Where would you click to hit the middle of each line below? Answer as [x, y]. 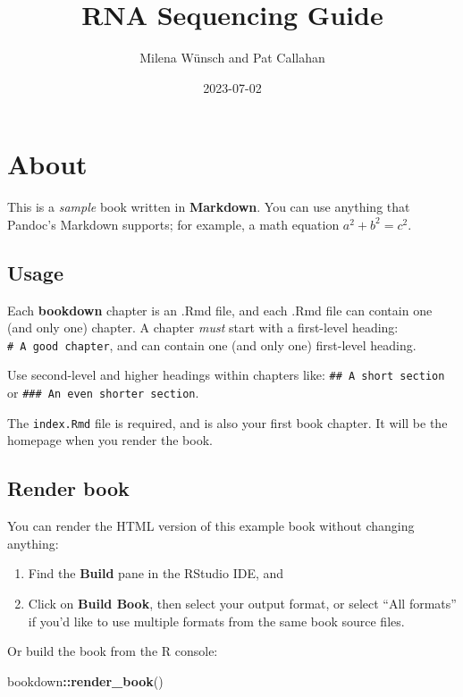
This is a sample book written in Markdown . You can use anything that [209, 207]
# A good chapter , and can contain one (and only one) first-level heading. [212, 344]
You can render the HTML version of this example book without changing [211, 526]
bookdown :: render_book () [85, 680]
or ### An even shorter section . [103, 393]
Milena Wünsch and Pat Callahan [232, 58]
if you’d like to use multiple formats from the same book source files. [216, 621]
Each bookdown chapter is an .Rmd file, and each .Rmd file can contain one [220, 310]
